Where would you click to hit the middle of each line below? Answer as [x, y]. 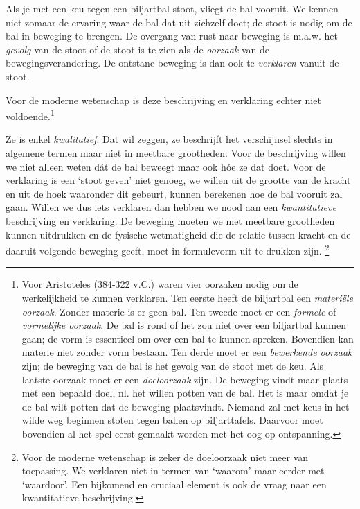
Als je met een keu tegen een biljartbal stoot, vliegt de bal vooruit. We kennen [172, 8]
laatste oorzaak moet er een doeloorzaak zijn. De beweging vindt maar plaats [185, 379]
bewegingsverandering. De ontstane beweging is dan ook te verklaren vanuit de [172, 63]
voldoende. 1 [30, 115]
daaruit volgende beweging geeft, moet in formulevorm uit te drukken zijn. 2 [168, 249]
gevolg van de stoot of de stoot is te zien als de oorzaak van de [138, 49]
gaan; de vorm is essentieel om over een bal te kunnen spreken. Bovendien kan [188, 338]
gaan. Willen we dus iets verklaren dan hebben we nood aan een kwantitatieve [171, 207]
